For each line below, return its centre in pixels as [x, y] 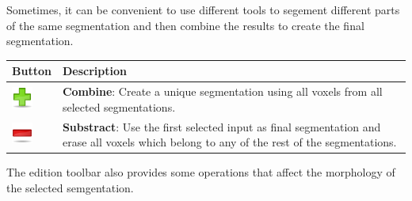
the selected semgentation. [70, 187]
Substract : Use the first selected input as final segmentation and [221, 126]
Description [94, 71]
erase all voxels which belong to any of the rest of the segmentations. [229, 142]
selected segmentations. [119, 106]
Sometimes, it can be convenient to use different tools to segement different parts [203, 9]
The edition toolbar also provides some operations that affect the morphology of [201, 172]
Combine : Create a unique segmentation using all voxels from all [222, 91]
